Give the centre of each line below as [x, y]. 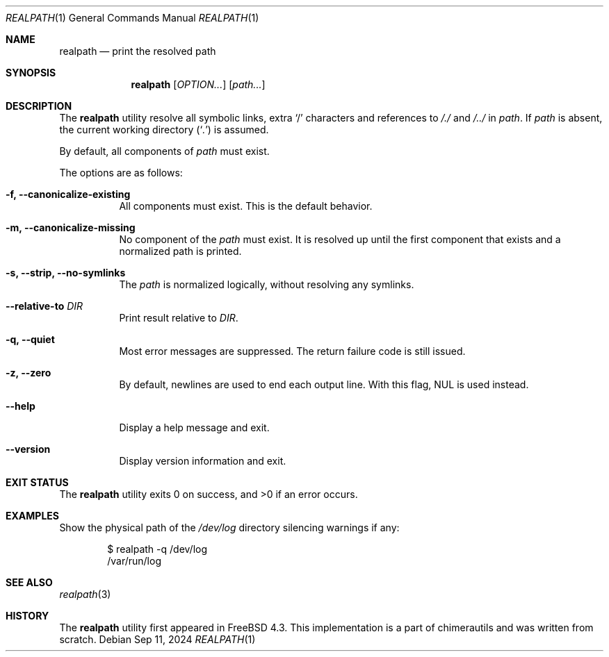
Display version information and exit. [203, 461]
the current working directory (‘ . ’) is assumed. [164, 130]
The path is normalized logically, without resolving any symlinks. [267, 284]
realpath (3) [85, 594]
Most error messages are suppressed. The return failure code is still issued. [292, 351]
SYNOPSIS [31, 73]
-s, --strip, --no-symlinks [66, 273]
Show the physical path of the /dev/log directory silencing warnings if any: [229, 527]
